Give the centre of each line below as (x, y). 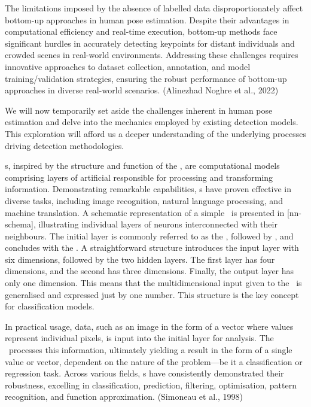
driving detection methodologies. (65, 145)
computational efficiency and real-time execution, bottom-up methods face (141, 31)
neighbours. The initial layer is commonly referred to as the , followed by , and (149, 236)
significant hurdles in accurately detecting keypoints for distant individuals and (150, 43)
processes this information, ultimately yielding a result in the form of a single (150, 350)
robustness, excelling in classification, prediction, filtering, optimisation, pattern (151, 385)
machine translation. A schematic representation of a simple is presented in (145, 212)
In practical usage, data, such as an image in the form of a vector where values (149, 326)
